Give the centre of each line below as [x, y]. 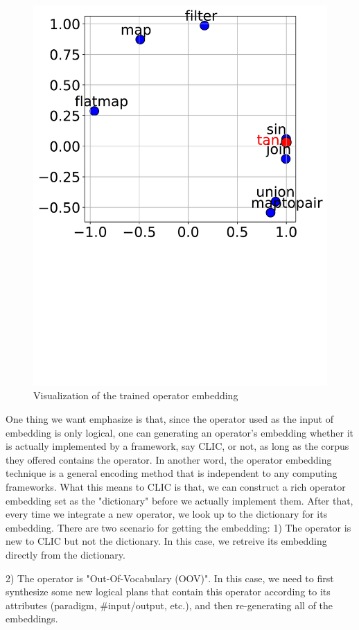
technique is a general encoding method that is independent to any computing [172, 473]
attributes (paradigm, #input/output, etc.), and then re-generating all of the [169, 605]
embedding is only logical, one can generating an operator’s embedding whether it [179, 432]
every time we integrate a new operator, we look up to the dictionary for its [167, 514]
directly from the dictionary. [65, 555]
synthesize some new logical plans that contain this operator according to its [168, 592]
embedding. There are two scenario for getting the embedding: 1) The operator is [178, 527]
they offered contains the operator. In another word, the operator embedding [169, 459]
